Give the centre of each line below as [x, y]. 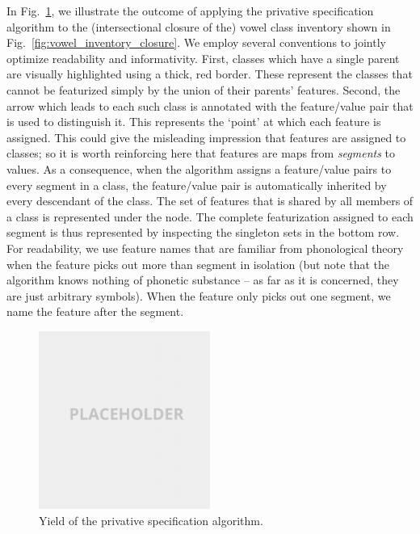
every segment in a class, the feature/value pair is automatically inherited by [197, 185]
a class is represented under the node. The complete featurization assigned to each [210, 216]
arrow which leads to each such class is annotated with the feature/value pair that [210, 105]
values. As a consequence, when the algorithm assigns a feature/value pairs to [199, 168]
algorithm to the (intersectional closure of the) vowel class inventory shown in [199, 26]
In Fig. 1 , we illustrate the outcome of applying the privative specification [190, 11]
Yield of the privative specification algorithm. [151, 520]
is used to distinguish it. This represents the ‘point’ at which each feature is [194, 122]
